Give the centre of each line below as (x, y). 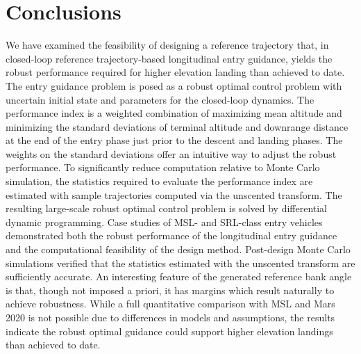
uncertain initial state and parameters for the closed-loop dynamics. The (160, 99)
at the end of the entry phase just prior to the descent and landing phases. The (174, 140)
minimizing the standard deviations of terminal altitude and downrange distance (177, 126)
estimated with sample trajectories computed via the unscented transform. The (174, 194)
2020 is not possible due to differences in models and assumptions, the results (170, 317)
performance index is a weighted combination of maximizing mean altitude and (174, 113)
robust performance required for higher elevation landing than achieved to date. (175, 72)
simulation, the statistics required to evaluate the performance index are (159, 181)
